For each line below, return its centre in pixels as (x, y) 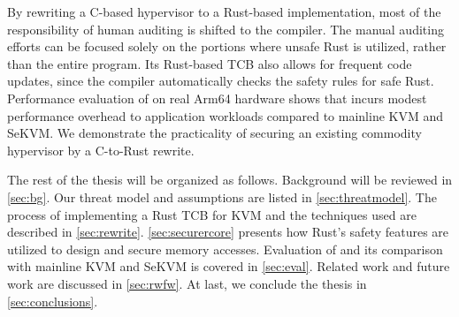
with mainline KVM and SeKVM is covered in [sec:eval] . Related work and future (229, 266)
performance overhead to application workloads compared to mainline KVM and (226, 115)
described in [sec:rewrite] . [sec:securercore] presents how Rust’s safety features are (228, 232)
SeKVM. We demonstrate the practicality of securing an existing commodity (214, 133)
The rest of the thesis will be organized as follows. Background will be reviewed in (230, 180)
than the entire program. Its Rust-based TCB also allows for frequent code (210, 63)
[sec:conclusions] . (53, 301)
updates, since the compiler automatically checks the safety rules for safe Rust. (221, 81)
